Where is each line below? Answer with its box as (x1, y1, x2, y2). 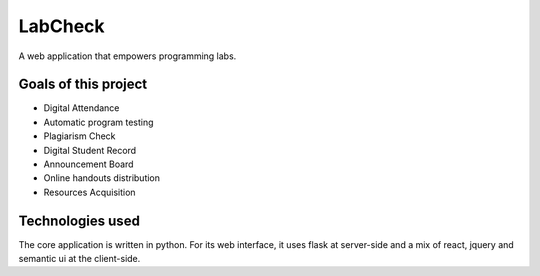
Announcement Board (43, 158, 134, 170)
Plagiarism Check (43, 130, 116, 142)
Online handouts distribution (43, 172, 160, 184)
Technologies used (18, 212, 140, 229)
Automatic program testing (43, 116, 154, 128)
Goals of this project (18, 76, 148, 93)
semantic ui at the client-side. (18, 253, 141, 265)
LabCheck (18, 15, 105, 37)
